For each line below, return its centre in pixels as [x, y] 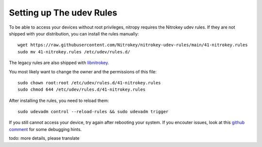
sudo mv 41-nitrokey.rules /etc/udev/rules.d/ [74, 52]
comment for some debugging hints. [45, 129]
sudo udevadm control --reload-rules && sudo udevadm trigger [93, 112]
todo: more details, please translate [44, 138]
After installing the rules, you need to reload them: [59, 100]
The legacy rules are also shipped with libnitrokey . [59, 63]
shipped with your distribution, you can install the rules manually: [74, 33]
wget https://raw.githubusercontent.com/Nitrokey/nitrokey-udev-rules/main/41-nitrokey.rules [133, 45]
